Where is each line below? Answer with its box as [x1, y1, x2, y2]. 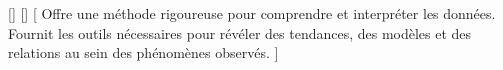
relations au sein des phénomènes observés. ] [8, 42, 279, 63]
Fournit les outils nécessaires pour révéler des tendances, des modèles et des [8, 22, 472, 43]
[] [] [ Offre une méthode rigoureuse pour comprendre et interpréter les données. [8, 3, 496, 23]
